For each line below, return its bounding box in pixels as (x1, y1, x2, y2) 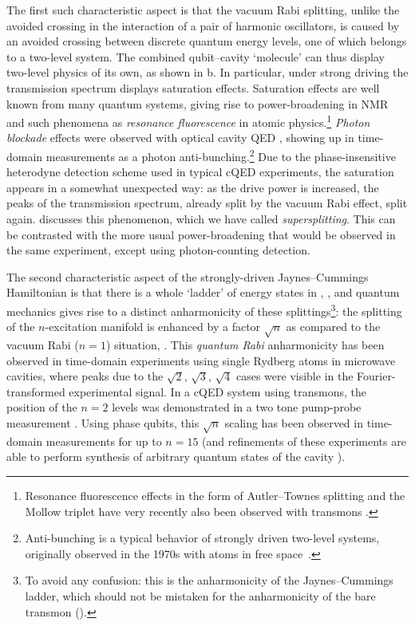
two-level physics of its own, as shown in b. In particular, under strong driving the (6, 64, 409, 81)
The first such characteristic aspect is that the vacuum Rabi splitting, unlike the (6, 2, 400, 18)
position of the (6, 399, 77, 415)
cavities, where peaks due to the (6, 368, 164, 384)
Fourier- (357, 368, 396, 384)
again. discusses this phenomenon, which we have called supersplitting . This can (6, 211, 396, 227)
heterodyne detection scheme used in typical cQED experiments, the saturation (6, 163, 394, 180)
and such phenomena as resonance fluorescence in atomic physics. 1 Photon (6, 112, 370, 130)
